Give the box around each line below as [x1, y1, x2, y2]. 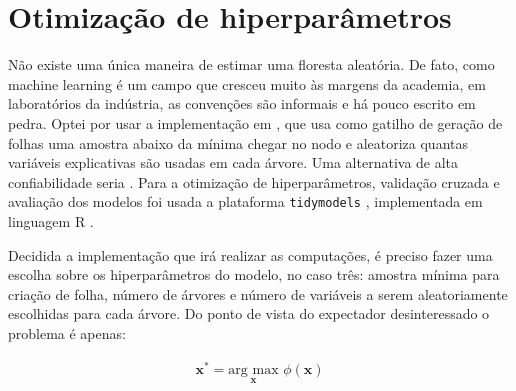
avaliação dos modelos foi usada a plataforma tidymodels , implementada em [8, 191, 483, 212]
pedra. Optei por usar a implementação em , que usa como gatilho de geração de [8, 112, 503, 133]
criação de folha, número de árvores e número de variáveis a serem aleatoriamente [8, 283, 508, 304]
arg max [228, 362, 279, 377]
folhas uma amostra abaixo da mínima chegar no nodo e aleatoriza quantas [8, 132, 469, 153]
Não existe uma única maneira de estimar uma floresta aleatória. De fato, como [8, 54, 495, 75]
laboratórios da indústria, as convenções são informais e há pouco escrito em [8, 93, 476, 114]
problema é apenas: [8, 322, 126, 343]
